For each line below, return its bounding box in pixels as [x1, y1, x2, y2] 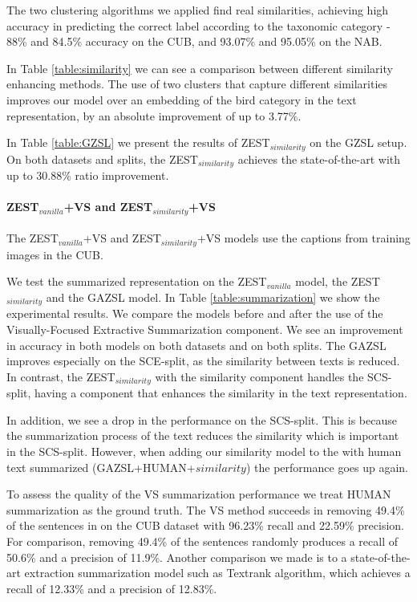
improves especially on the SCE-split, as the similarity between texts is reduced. [6, 352, 400, 369]
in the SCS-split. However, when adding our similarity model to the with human [6, 443, 402, 460]
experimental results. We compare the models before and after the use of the [6, 305, 383, 322]
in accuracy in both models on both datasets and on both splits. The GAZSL [6, 336, 387, 353]
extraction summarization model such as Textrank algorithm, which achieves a [24, 564, 411, 581]
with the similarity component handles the [155, 368, 364, 384]
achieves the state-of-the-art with [237, 150, 401, 167]
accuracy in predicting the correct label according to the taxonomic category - [6, 17, 391, 34]
